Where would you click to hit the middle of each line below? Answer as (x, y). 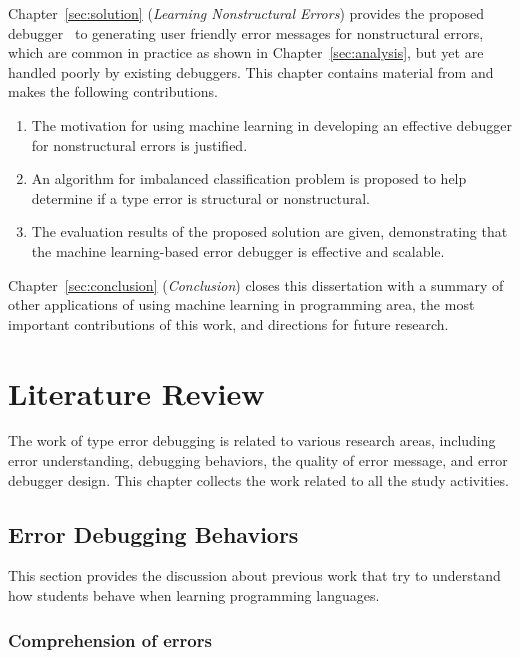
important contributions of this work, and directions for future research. (228, 323)
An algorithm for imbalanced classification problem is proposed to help (249, 178)
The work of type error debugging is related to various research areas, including (252, 440)
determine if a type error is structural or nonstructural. (200, 197)
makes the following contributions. (113, 91)
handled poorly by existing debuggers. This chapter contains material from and (251, 71)
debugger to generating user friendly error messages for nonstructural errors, (246, 32)
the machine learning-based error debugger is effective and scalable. (238, 250)
